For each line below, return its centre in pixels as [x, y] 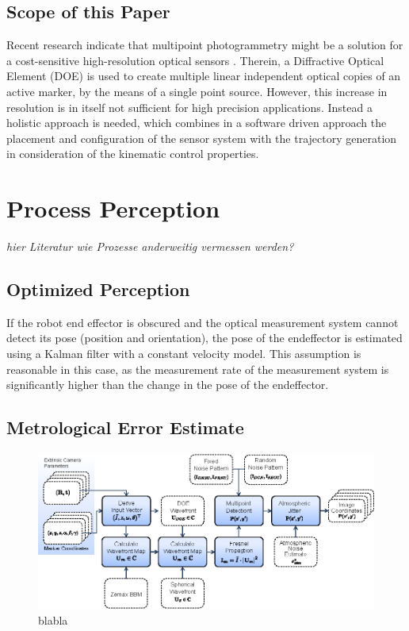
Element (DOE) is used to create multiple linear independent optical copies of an [204, 76]
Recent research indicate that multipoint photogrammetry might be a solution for [205, 45]
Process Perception [113, 208]
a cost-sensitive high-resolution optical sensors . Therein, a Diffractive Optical [195, 60]
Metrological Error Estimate [125, 427]
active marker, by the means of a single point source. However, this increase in [197, 91]
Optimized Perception [98, 289]
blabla [53, 620]
